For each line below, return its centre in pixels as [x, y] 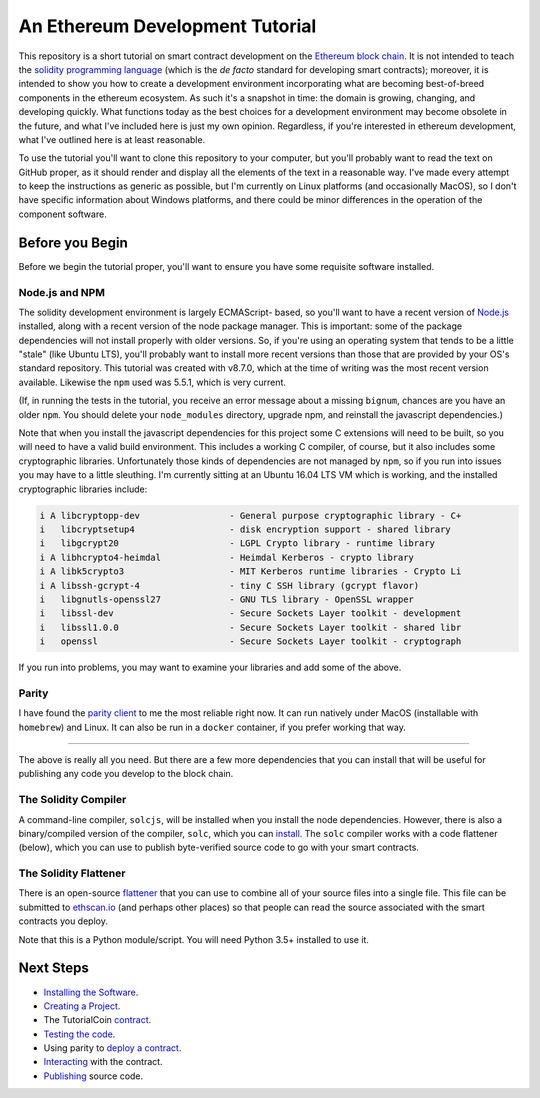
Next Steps [53, 968]
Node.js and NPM [61, 292]
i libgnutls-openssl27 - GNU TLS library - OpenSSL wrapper [227, 599]
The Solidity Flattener [72, 873]
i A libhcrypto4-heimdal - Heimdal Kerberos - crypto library [227, 557]
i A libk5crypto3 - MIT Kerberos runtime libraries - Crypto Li [250, 571]
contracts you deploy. [63, 921]
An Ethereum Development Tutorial [167, 26]
